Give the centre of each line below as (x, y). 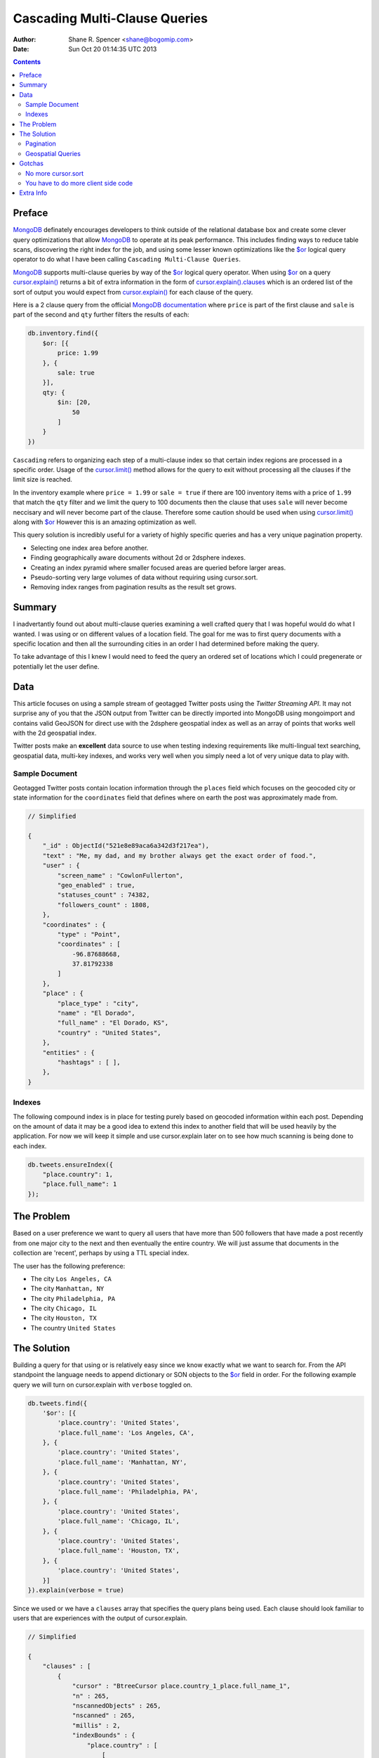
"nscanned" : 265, (104, 1715)
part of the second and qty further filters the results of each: (101, 315)
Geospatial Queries (53, 153)
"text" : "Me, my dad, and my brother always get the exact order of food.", (180, 855)
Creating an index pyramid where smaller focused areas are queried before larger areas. (158, 567)
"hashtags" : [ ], (89, 1062)
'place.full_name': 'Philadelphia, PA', (128, 1492)
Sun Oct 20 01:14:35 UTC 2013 (113, 49)
